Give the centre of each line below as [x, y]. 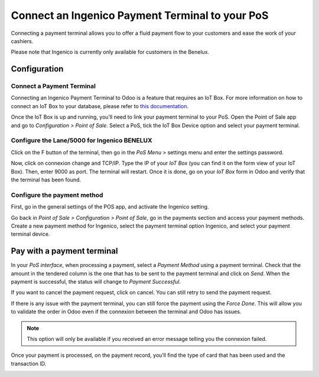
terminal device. [30, 234]
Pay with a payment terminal [64, 251]
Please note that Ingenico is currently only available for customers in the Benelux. [110, 52]
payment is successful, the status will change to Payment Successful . [96, 281]
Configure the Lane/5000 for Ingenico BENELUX [82, 141]
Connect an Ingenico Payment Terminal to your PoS [140, 15]
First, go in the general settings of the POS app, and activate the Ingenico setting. [110, 207]
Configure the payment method [57, 195]
